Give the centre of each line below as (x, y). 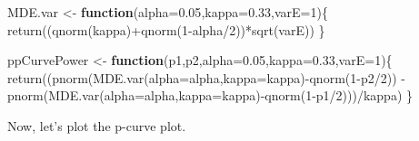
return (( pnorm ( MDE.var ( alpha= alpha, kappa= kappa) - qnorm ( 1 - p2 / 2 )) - (206, 77)
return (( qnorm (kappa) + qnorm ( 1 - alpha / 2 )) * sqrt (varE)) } (166, 29)
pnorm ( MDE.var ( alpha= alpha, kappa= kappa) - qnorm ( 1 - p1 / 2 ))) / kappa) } (210, 95)
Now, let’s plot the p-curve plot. (97, 125)
